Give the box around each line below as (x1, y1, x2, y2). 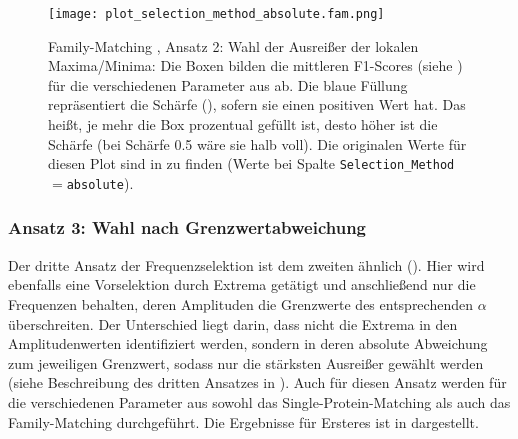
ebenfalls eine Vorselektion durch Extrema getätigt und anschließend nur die (8, 274, 476, 295)
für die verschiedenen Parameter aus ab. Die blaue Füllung (48, 74, 408, 95)
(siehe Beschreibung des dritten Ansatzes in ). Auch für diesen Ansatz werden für (8, 372, 507, 393)
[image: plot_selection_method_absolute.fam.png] (48, 7, 385, 21)
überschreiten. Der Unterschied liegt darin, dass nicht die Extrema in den (8, 313, 458, 334)
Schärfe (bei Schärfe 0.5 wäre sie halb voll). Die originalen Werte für (48, 133, 467, 154)
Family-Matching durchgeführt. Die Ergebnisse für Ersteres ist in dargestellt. (8, 411, 479, 432)
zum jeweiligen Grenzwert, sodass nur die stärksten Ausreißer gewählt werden (8, 352, 484, 373)
